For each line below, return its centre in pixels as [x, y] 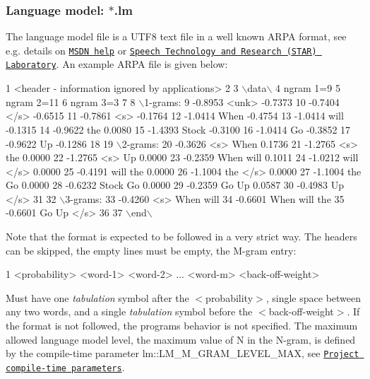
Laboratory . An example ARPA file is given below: [117, 64]
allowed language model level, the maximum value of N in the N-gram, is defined [181, 339]
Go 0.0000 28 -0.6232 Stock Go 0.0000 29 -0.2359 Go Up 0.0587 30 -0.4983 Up [175, 185]
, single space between [314, 297]
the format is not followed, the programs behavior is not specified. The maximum [182, 326]
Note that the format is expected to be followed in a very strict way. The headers [181, 237]
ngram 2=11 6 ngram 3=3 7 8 [71, 101]
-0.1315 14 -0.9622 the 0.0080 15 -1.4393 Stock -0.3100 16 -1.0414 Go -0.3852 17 [178, 129]
